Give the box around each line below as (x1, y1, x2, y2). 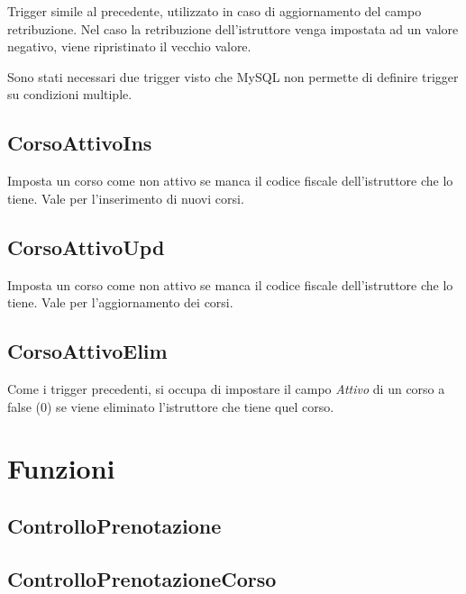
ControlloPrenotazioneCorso (7, 564, 277, 592)
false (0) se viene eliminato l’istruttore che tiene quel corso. (7, 397, 334, 416)
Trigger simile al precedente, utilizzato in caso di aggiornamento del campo (7, 2, 422, 20)
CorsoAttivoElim (7, 337, 168, 365)
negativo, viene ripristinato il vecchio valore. (7, 37, 251, 56)
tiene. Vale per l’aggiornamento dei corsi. (7, 293, 233, 312)
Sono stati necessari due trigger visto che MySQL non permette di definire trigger (7, 67, 459, 86)
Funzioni (7, 450, 115, 487)
